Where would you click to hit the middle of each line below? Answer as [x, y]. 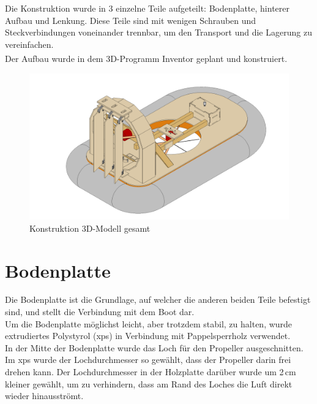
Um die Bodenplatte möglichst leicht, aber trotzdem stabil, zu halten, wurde [149, 323]
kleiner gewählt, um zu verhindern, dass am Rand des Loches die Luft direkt [149, 383]
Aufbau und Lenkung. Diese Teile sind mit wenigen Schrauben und [131, 20]
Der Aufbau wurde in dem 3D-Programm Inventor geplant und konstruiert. [146, 59]
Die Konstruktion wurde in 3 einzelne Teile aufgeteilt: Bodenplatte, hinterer [147, 8]
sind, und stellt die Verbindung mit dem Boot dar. [100, 312]
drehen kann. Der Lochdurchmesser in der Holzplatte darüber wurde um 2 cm [151, 372]
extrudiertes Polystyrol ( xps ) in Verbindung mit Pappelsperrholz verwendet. [148, 336]
